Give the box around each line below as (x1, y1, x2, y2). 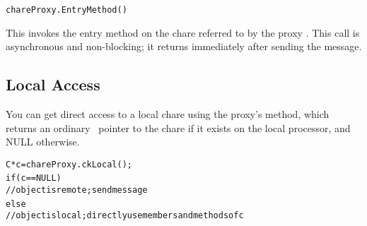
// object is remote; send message (6, 185, 148, 196)
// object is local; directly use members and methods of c (6, 210, 244, 221)
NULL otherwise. (6, 134, 80, 149)
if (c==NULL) (6, 173, 62, 184)
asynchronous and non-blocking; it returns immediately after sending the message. (6, 39, 362, 54)
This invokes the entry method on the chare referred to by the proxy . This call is (6, 25, 360, 40)
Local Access (6, 73, 100, 95)
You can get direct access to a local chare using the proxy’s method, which (6, 107, 330, 121)
